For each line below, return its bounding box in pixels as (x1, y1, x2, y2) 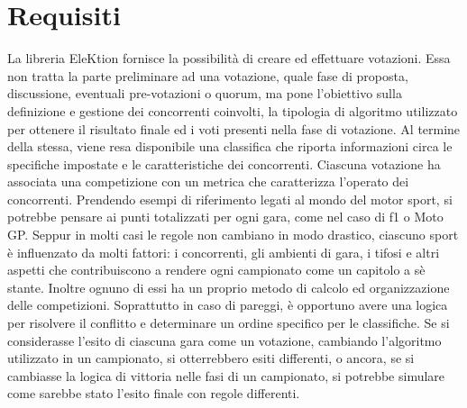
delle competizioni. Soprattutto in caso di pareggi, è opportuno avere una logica (7, 295, 448, 314)
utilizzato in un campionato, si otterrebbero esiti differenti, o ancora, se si (7, 349, 415, 367)
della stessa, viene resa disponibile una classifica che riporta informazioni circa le (7, 137, 453, 156)
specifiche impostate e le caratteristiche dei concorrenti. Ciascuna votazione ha (7, 154, 441, 173)
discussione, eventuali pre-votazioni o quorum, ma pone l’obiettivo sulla (7, 84, 402, 103)
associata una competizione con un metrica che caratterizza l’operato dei (7, 172, 409, 191)
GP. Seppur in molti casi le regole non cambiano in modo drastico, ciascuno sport (7, 225, 459, 244)
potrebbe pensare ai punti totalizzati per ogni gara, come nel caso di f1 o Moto (7, 207, 444, 226)
